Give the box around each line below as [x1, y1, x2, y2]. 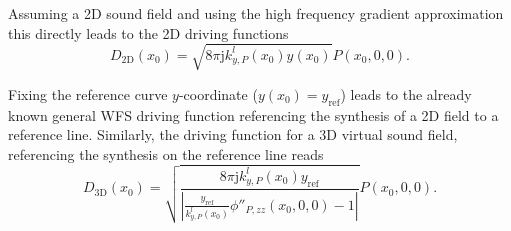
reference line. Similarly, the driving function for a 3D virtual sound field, [8, 124, 458, 145]
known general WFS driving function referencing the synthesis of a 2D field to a [8, 104, 499, 125]
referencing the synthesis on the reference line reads [8, 143, 324, 164]
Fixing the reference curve [8, 83, 168, 104]
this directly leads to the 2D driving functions [8, 22, 289, 43]
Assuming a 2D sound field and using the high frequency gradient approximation [8, 3, 504, 23]
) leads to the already [340, 83, 472, 104]
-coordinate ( [178, 83, 258, 104]
